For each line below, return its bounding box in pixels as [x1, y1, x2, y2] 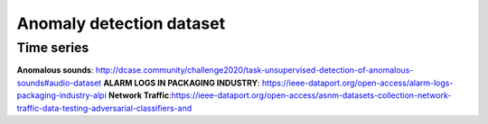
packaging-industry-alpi [16, 90, 108, 101]
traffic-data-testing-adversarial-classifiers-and [16, 102, 192, 113]
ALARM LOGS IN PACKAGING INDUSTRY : [103, 77, 261, 88]
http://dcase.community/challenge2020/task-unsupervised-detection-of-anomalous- [95, 65, 414, 75]
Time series [16, 40, 89, 56]
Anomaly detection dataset [16, 13, 226, 33]
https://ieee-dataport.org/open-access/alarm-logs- [262, 77, 454, 88]
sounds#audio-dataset [16, 77, 102, 88]
